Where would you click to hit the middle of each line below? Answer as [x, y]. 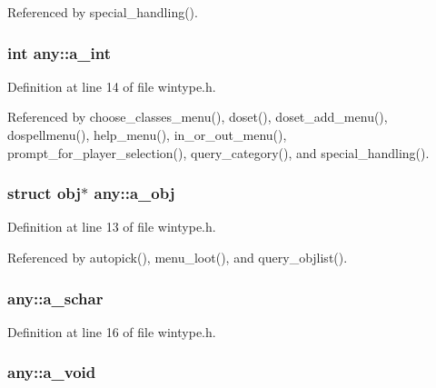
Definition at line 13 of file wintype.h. [112, 227]
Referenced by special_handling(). [103, 12]
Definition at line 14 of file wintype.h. [112, 86]
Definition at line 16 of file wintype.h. [112, 331]
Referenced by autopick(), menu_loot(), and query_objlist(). [178, 257]
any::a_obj [134, 193]
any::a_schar [55, 298]
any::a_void [52, 372]
